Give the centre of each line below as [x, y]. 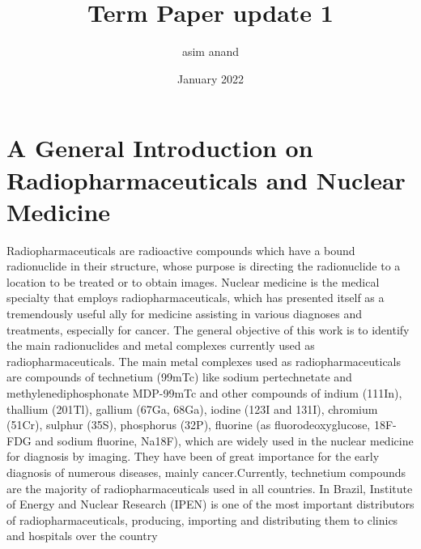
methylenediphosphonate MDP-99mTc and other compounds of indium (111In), [204, 392]
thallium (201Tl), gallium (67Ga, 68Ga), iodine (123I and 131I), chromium [192, 409]
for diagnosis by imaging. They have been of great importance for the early [193, 456]
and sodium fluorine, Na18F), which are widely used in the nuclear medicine [224, 440]
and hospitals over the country [82, 536]
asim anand [210, 51]
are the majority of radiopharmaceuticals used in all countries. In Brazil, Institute [210, 488]
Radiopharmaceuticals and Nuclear [206, 179]
